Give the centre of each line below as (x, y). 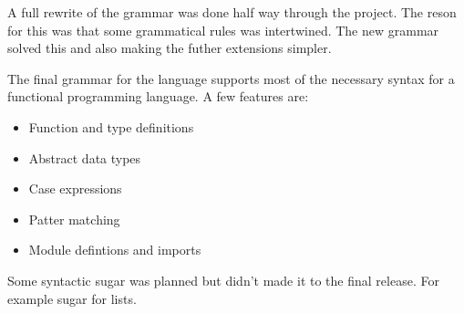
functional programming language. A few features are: (158, 96)
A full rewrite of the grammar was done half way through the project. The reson (232, 12)
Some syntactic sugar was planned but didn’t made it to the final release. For (223, 280)
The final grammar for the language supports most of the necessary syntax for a (231, 78)
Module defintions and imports (115, 250)
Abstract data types (85, 157)
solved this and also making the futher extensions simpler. (170, 48)
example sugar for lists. (72, 298)
